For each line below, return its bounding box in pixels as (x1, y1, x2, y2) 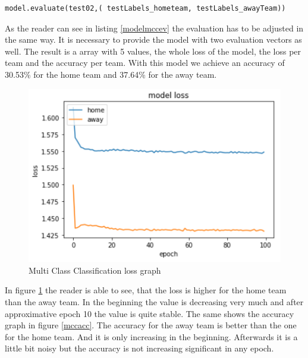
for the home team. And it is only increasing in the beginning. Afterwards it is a (5, 330, 298, 343)
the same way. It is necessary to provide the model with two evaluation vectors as (5, 33, 302, 46)
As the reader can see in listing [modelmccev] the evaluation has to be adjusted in (5, 21, 304, 34)
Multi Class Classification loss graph (29, 264, 161, 276)
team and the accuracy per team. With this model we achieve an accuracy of (5, 56, 285, 69)
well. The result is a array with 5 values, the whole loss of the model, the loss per (5, 45, 301, 57)
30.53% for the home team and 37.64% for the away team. (5, 68, 217, 80)
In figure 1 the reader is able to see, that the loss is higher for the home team (5, 284, 287, 296)
